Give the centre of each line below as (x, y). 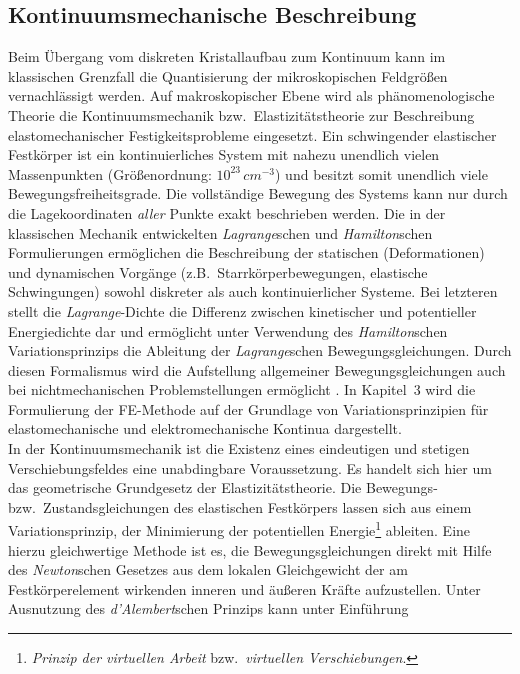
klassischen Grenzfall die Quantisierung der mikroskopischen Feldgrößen (228, 75)
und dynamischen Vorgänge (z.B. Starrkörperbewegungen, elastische (218, 271)
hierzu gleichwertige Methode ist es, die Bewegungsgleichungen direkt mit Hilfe (250, 549)
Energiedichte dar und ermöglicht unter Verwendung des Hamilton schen (228, 330)
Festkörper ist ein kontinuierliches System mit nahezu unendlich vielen (224, 154)
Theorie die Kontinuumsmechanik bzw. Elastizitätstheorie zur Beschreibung (241, 114)
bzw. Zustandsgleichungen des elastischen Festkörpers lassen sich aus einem (240, 506)
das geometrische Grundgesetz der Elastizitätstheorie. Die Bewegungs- (223, 487)
